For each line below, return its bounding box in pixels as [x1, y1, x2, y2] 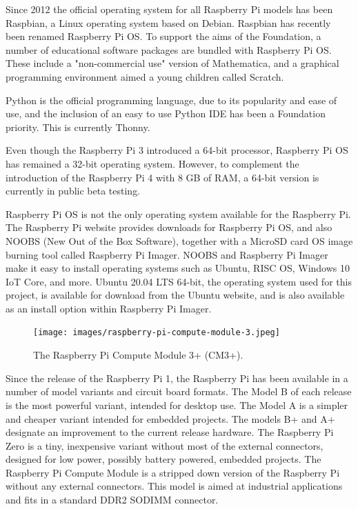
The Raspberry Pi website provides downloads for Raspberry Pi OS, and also [6, 220, 332, 234]
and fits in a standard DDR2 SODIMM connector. [6, 492, 219, 507]
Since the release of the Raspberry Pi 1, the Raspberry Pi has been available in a [6, 370, 348, 385]
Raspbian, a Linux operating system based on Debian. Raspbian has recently [6, 15, 331, 30]
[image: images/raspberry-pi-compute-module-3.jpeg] [33, 328, 280, 338]
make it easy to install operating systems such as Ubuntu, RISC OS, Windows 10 [6, 261, 350, 275]
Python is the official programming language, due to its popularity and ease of [6, 92, 337, 107]
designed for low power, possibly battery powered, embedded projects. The [6, 452, 321, 466]
